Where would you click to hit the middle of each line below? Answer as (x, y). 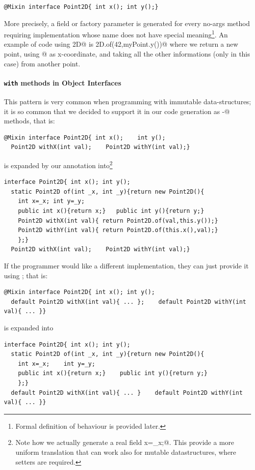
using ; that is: (26, 275)
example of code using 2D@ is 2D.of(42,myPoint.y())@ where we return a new (121, 44)
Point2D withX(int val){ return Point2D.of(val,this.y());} (118, 220)
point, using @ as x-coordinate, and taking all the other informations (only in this (127, 54)
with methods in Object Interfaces (63, 82)
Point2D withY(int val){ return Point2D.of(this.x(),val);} (118, 230)
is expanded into (29, 328)
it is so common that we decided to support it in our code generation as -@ (117, 111)
